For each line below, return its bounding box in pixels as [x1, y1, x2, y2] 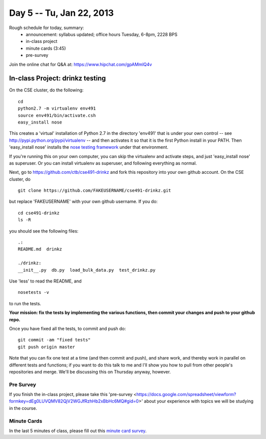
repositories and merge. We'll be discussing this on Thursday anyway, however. [9, 368, 171, 375]
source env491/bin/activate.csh [18, 113, 96, 118]
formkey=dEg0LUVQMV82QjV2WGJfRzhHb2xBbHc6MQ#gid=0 [9, 398, 139, 404]
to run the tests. [9, 300, 41, 306]
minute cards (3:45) [26, 45, 66, 51]
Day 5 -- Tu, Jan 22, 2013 [9, 7, 114, 18]
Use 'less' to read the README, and [9, 278, 82, 284]
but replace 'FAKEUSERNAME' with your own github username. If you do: [9, 199, 158, 204]
